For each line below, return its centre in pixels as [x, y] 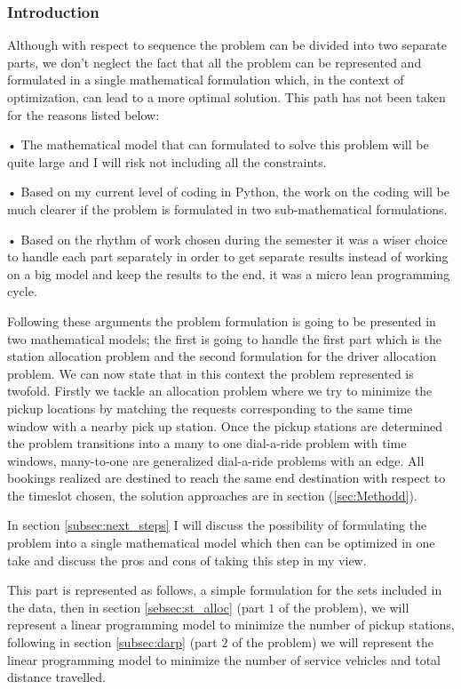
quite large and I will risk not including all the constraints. [167, 161]
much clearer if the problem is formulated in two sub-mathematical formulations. [227, 208]
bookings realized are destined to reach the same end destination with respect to [227, 478]
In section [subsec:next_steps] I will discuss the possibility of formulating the [217, 525]
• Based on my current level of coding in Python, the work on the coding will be [228, 192]
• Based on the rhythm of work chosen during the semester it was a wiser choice [227, 239]
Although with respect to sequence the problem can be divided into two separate [227, 45]
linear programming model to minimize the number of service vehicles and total [224, 659]
